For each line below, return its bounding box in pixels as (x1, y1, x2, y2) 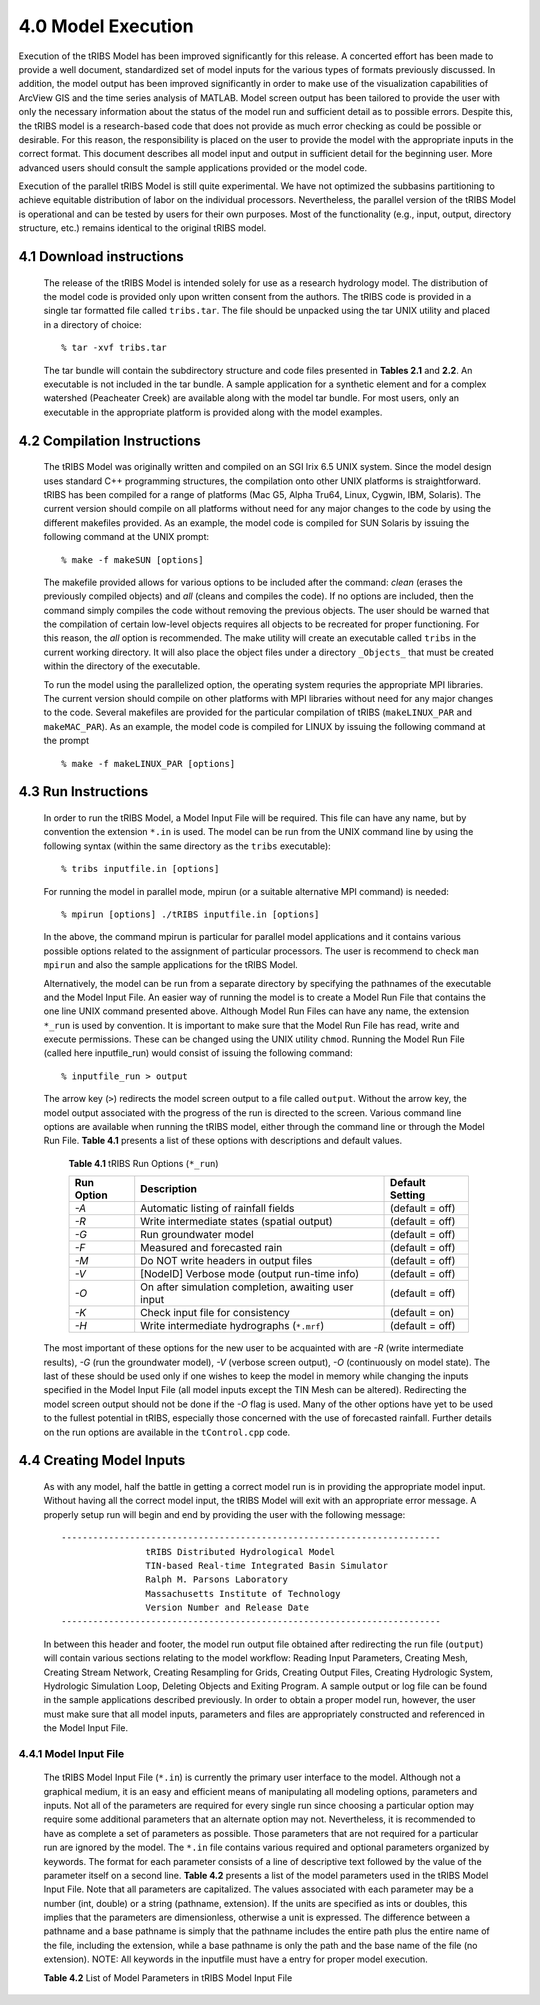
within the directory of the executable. (43, 660, 201, 672)
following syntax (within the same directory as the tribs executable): (43, 840, 332, 852)
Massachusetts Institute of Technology (145, 1588, 341, 1599)
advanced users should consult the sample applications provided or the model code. (18, 161, 368, 174)
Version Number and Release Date (145, 1602, 310, 1614)
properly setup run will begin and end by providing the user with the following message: (43, 1508, 406, 1520)
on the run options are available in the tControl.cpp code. (43, 1426, 291, 1438)
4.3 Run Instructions (18, 783, 149, 800)
